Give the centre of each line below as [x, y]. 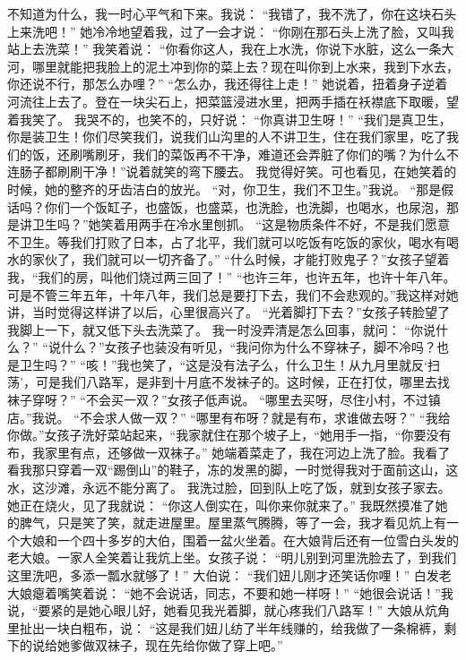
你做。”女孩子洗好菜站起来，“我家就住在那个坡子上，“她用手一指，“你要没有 [229, 435]
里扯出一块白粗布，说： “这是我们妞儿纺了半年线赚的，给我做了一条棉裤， [226, 627]
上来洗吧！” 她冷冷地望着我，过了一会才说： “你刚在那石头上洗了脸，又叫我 [231, 31]
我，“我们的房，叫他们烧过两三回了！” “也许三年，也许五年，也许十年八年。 [232, 276]
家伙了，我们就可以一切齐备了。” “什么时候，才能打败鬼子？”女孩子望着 [241, 259]
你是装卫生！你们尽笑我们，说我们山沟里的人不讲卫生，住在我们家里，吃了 [227, 137]
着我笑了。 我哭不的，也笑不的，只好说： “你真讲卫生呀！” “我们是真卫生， [229, 119]
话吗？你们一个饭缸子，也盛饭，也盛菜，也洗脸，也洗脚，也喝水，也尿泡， [227, 206]
